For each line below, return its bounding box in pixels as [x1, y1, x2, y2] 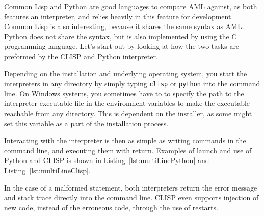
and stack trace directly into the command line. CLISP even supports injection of [4, 192, 259, 203]
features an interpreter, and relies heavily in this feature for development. [4, 11, 233, 21]
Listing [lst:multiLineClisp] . [4, 165, 91, 175]
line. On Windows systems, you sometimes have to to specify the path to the [4, 88, 244, 98]
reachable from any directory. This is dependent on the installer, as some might [4, 108, 252, 118]
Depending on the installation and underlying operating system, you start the [4, 68, 247, 78]
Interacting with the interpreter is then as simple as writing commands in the [4, 135, 246, 146]
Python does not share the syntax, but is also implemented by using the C [4, 31, 237, 41]
